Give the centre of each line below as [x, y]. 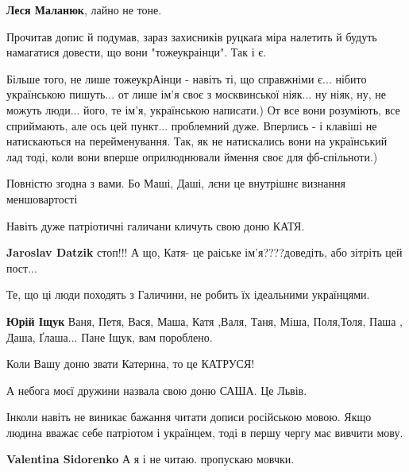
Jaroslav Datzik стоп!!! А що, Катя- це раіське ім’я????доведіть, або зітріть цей [204, 252]
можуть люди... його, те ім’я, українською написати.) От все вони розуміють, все [203, 109]
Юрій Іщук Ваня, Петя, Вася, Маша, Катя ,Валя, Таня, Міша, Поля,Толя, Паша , [204, 321]
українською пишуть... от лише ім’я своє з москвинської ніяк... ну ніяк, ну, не [196, 94]
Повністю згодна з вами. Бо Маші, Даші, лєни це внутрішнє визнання [176, 183]
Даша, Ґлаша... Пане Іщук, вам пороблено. [110, 337]
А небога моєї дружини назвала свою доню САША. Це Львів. [157, 390]
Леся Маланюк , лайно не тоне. [84, 10]
